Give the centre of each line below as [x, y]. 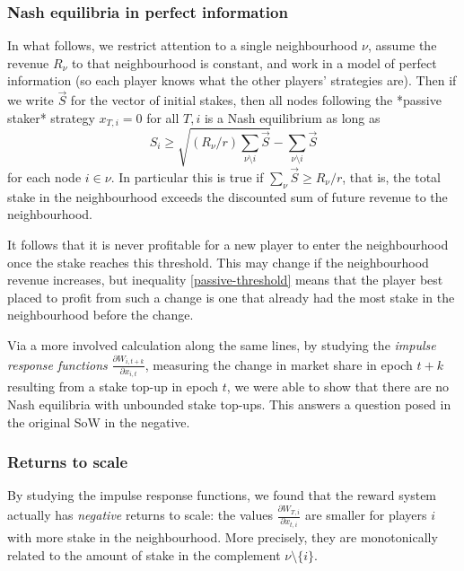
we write [31, 100]
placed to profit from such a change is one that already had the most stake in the [231, 297]
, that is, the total [391, 177]
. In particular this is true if [187, 177]
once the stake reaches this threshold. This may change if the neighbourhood [218, 262]
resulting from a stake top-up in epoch [113, 387]
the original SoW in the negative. [99, 422]
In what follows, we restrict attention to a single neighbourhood [183, 45]
